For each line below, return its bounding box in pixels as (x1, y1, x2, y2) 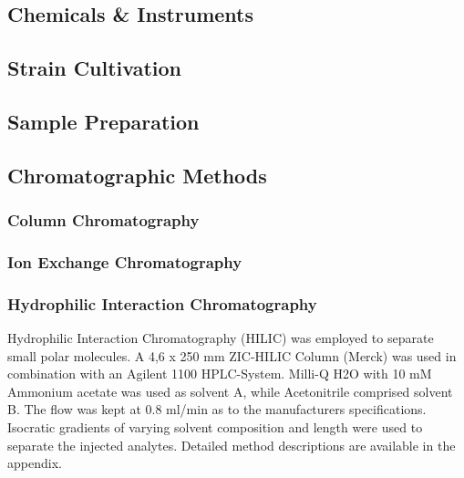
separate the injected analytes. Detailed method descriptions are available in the (7, 435, 456, 454)
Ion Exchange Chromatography (7, 250, 242, 273)
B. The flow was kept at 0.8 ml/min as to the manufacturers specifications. (7, 400, 427, 419)
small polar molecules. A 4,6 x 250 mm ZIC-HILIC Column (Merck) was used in (7, 346, 457, 365)
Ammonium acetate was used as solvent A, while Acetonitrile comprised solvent (7, 381, 453, 400)
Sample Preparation (7, 107, 200, 135)
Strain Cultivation (7, 54, 182, 82)
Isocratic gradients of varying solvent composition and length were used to (7, 418, 423, 436)
